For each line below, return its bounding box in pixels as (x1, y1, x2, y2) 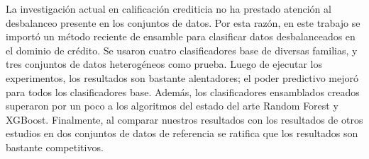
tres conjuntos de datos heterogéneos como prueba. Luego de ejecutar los (6, 57, 322, 71)
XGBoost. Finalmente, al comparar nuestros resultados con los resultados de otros (6, 112, 363, 126)
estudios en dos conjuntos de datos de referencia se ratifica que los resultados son (6, 126, 358, 141)
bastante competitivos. (6, 139, 104, 154)
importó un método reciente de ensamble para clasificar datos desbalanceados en (6, 29, 356, 44)
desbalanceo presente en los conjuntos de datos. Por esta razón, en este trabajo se (6, 15, 360, 30)
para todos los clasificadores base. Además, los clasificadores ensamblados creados (6, 84, 360, 99)
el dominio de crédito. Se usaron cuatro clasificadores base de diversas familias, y (6, 42, 358, 57)
